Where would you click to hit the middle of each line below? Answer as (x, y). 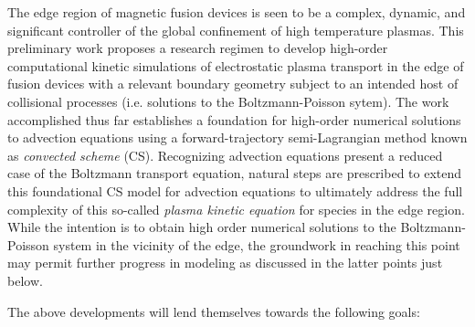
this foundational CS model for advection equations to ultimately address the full (235, 190)
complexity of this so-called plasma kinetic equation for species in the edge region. (236, 209)
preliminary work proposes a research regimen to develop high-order (198, 48)
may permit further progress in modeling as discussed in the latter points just (225, 263)
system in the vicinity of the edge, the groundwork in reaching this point (257, 244)
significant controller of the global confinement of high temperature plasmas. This (236, 30)
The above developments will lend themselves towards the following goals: (214, 311)
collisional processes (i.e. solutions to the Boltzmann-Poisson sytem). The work (228, 101)
